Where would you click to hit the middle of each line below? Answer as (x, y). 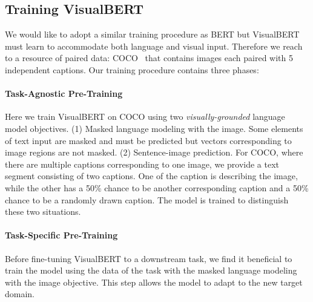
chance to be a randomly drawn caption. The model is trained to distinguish (147, 199)
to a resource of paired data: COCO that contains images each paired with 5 (149, 58)
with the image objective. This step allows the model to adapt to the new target (154, 282)
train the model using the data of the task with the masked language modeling (151, 270)
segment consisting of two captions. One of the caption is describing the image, (151, 176)
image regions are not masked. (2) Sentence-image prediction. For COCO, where (154, 152)
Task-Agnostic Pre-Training (64, 94)
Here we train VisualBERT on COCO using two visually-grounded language (145, 117)
